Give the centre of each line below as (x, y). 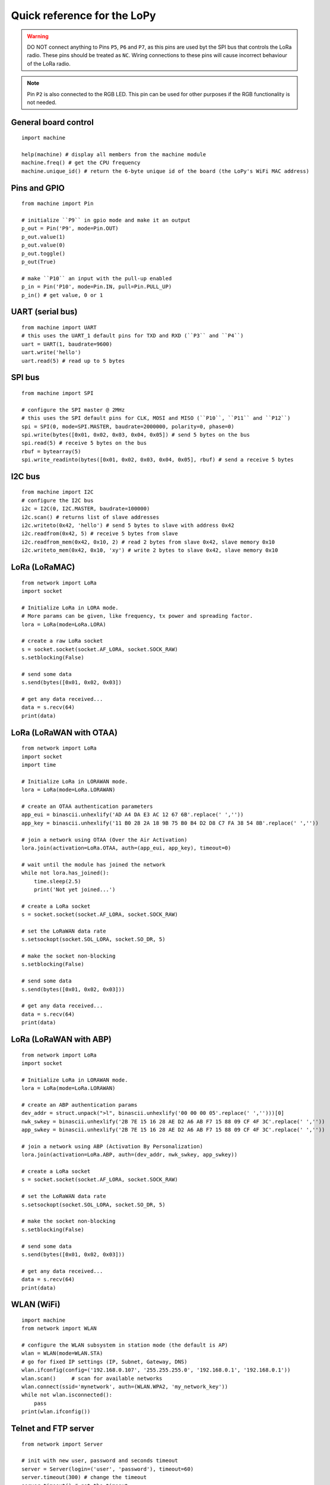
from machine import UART (59, 327)
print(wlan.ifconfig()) (56, 1412)
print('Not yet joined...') (74, 889)
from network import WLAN (59, 1328)
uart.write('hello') (51, 353)
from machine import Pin (58, 204)
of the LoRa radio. (49, 64)
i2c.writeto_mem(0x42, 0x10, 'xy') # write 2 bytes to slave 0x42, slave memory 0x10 (150, 550)
